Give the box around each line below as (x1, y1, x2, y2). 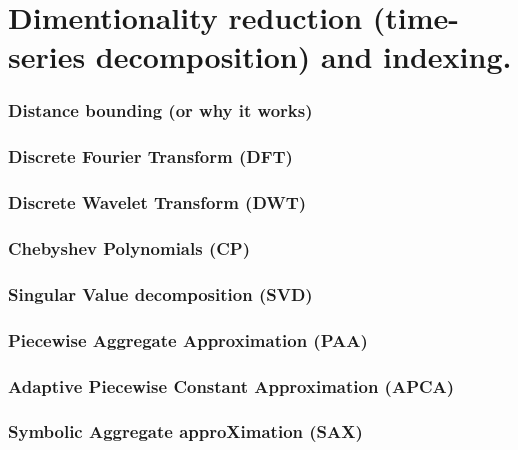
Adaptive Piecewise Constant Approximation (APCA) (8, 373, 455, 398)
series (8, 36, 86, 77)
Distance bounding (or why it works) (8, 98, 313, 123)
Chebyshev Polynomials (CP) (8, 236, 251, 261)
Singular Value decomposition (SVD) (8, 281, 313, 306)
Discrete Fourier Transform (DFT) (8, 144, 293, 169)
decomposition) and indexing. (95, 36, 512, 77)
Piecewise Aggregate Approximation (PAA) (8, 327, 368, 352)
